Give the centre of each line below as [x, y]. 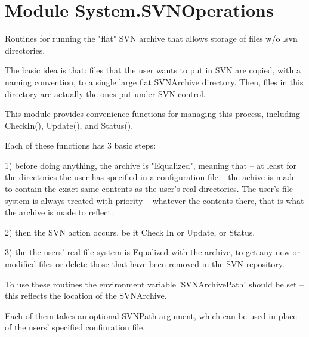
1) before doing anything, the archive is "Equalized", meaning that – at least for [151, 165]
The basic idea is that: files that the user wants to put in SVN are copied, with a [153, 70]
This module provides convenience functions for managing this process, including [152, 114]
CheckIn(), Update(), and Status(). [69, 125]
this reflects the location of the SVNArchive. [86, 296]
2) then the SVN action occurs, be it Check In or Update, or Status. [130, 232]
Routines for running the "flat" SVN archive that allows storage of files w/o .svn [151, 38]
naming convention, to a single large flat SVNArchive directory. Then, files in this [154, 81]
